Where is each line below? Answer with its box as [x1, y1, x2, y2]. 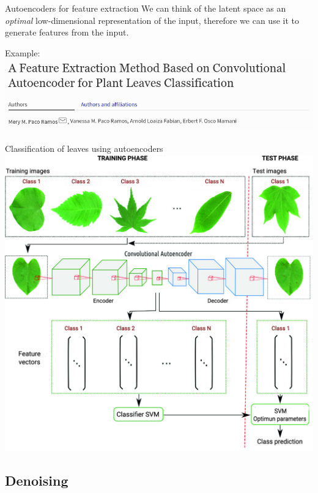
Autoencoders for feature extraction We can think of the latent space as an [5, 2, 286, 14]
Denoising [5, 470, 68, 489]
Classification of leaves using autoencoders [5, 142, 163, 155]
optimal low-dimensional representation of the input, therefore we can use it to [5, 13, 299, 26]
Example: [5, 46, 40, 59]
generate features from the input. [5, 26, 129, 39]
